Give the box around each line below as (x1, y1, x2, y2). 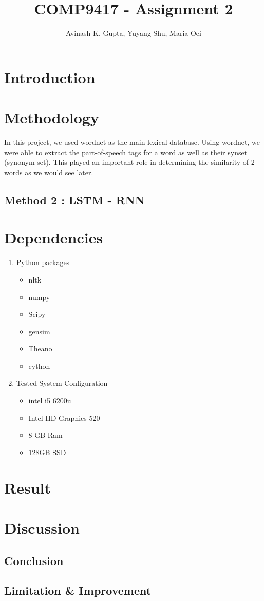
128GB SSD (28, 446, 66, 457)
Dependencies (4, 227, 103, 248)
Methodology (4, 107, 99, 128)
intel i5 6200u (28, 395, 71, 406)
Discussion (4, 517, 80, 538)
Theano (28, 343, 52, 354)
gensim (28, 326, 50, 336)
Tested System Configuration (16, 378, 108, 388)
